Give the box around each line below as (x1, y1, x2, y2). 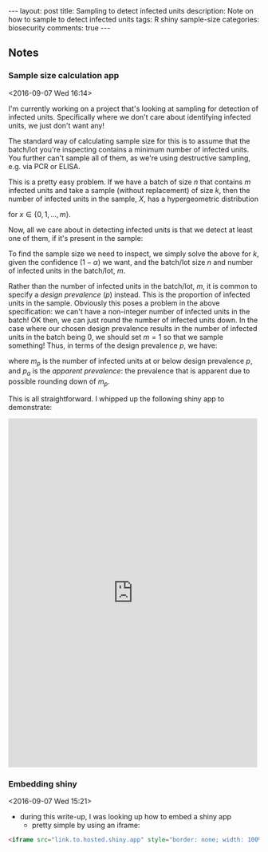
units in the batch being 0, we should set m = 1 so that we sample (8, 332, 223, 341)
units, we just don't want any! (8, 120, 105, 130)
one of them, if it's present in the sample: (8, 233, 144, 243)
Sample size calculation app (8, 70, 120, 81)
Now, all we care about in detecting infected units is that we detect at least (8, 225, 253, 235)
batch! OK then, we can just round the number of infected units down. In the (8, 315, 258, 325)
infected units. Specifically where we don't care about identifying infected (8, 112, 251, 121)
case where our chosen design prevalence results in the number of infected (8, 323, 258, 333)
